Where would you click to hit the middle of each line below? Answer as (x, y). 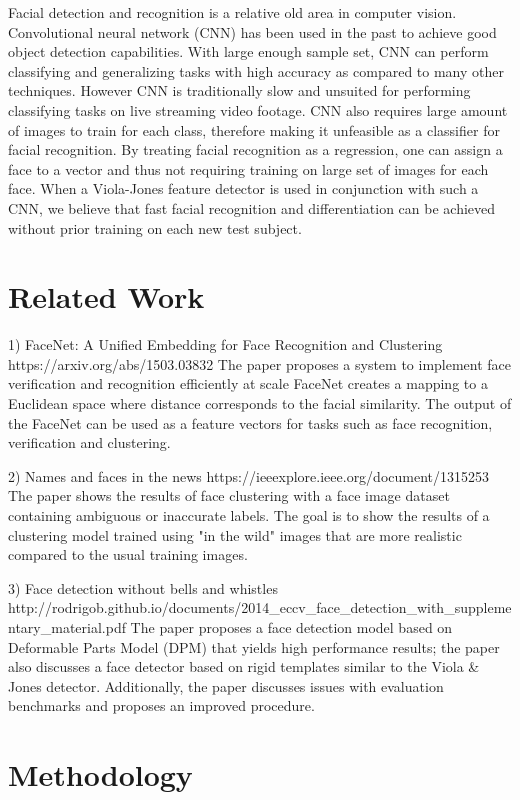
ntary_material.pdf (67, 626)
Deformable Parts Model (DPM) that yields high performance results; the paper (254, 646)
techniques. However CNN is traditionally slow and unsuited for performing (239, 90)
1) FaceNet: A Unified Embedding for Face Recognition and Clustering (225, 344)
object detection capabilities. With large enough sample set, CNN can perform (248, 51)
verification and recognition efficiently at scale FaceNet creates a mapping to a (248, 383)
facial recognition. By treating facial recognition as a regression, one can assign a (255, 149)
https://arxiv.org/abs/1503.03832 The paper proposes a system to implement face (260, 363)
